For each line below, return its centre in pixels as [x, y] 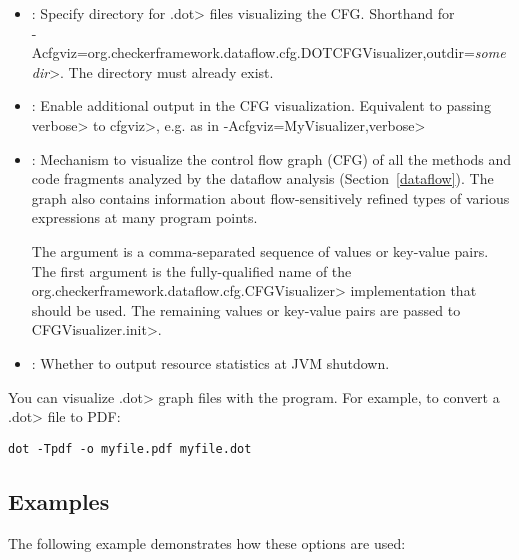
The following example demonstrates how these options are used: [207, 542]
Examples [59, 500]
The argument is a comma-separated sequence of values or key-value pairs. [260, 250]
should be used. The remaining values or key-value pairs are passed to [246, 309]
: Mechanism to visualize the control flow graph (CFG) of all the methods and [271, 158]
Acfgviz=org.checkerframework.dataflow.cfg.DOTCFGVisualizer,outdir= [253, 52]
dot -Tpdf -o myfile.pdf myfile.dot [130, 448]
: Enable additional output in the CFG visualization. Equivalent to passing [261, 105]
